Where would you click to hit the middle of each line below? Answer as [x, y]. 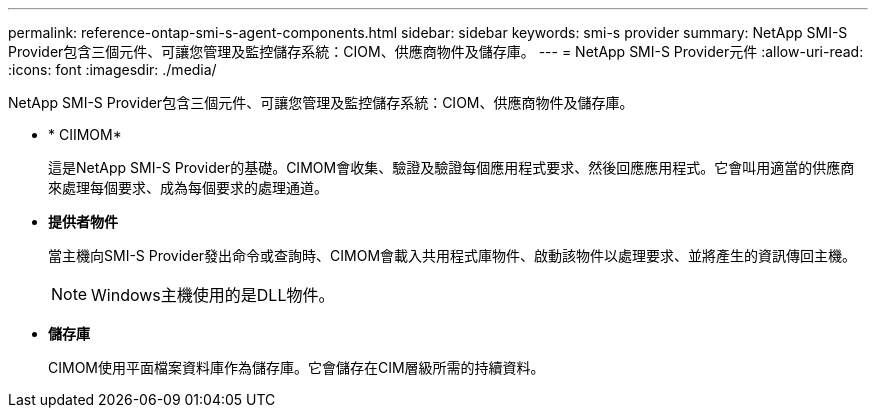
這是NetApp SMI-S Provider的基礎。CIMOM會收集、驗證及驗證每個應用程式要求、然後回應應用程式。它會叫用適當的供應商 [451, 167]
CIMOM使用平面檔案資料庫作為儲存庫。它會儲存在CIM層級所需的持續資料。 [296, 367]
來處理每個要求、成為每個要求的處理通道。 [188, 187]
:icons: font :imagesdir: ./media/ [112, 69]
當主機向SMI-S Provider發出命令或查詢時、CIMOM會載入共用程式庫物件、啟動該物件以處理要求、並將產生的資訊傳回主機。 [452, 255]
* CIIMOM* [85, 134]
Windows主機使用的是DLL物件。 [213, 295]
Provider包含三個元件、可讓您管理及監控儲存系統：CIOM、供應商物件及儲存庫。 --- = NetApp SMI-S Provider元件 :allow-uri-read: [436, 51]
